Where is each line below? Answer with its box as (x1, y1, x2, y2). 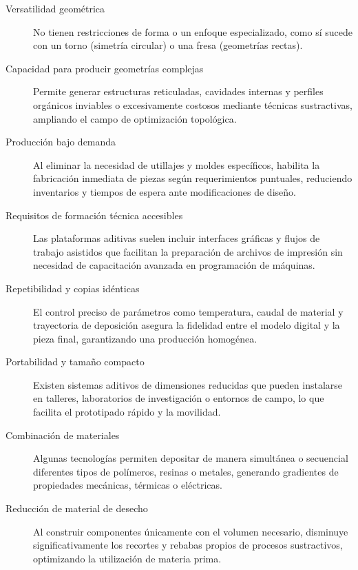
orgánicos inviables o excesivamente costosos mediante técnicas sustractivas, (33, 97, 352, 112)
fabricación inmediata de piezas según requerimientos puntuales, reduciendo (33, 171, 352, 185)
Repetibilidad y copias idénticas (6, 281, 140, 295)
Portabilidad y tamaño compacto (6, 354, 145, 369)
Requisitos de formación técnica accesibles (6, 207, 183, 222)
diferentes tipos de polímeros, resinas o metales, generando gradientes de (33, 464, 339, 478)
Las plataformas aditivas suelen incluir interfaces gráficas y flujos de (33, 231, 320, 245)
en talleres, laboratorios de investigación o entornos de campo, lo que (33, 391, 324, 405)
